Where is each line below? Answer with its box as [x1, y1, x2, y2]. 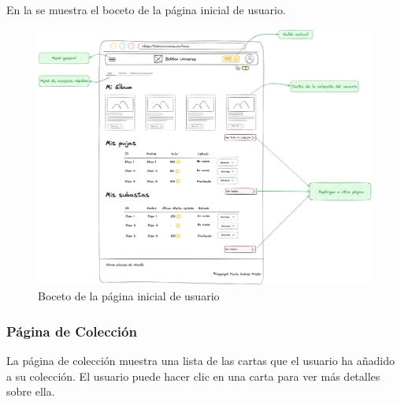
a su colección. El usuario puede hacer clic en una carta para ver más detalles [6, 367, 381, 384]
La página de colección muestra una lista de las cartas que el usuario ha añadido [6, 352, 395, 369]
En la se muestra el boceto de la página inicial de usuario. [6, 2, 286, 17]
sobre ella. [6, 383, 55, 400]
